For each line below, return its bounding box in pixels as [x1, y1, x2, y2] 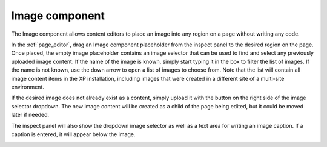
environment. [11, 83, 45, 90]
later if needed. [11, 111, 50, 119]
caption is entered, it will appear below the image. [11, 130, 136, 138]
